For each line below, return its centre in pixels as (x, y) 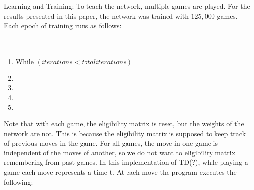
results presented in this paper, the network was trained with (96, 16)
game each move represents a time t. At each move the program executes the (120, 171)
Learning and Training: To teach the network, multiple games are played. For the (127, 6)
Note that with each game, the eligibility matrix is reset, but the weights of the (124, 123)
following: (19, 181)
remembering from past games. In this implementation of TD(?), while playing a (126, 162)
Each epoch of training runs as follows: (63, 25)
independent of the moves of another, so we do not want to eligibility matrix (120, 152)
